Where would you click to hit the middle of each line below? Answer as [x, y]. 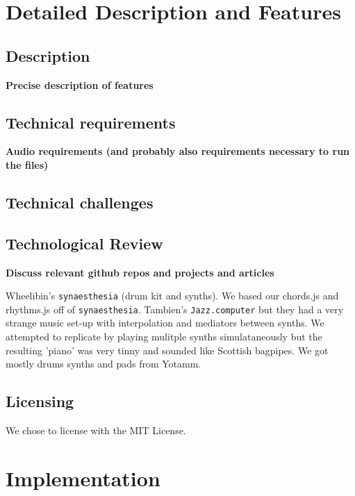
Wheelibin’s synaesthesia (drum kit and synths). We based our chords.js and [172, 296]
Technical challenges [80, 202]
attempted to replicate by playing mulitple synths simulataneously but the [164, 337]
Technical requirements [91, 122]
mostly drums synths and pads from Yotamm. [104, 364]
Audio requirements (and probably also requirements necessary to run [178, 151]
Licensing [40, 401]
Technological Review [84, 243]
